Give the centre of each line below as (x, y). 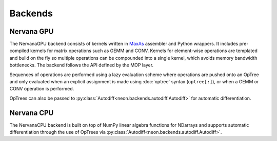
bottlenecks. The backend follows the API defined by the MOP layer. (82, 65)
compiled (19, 51)
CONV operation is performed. (42, 89)
